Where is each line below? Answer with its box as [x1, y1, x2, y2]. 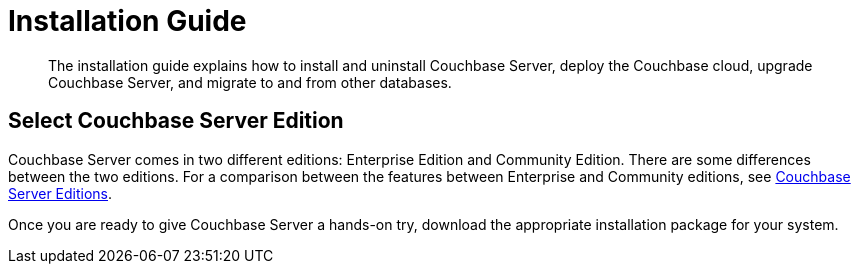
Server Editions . [8, 184, 113, 202]
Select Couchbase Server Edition [8, 108, 344, 134]
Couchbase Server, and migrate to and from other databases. [48, 73, 452, 91]
